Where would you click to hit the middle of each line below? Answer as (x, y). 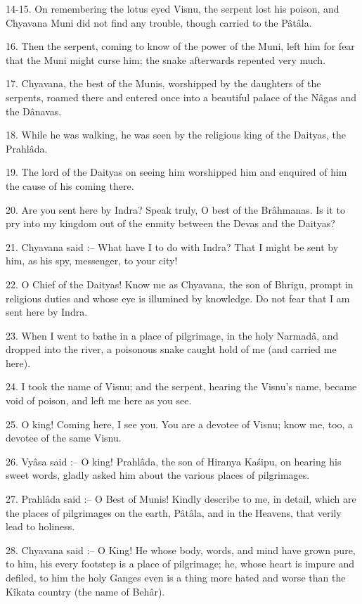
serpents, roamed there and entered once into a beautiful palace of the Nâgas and (181, 97)
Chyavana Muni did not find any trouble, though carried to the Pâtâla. (159, 22)
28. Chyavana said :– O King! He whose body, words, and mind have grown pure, (181, 550)
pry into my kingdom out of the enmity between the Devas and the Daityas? (170, 223)
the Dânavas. (34, 111)
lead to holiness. (40, 526)
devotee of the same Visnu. (64, 438)
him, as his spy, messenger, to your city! (92, 261)
